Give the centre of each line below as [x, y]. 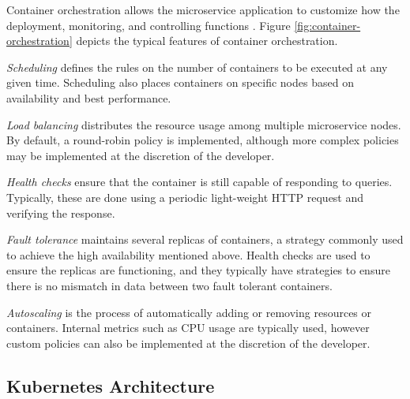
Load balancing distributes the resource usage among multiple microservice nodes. [204, 124]
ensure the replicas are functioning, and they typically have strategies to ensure [198, 270]
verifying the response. [61, 213]
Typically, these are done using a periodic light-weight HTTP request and [185, 197]
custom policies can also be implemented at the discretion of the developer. [188, 343]
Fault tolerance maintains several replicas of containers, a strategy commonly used [205, 239]
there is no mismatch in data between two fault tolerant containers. [169, 285]
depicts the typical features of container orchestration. [207, 41]
